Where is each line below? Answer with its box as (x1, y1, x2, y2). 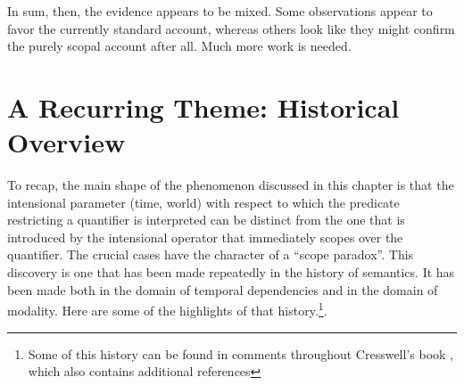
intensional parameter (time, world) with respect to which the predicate (7, 192, 400, 211)
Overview (7, 124, 126, 160)
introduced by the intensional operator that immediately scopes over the (7, 227, 403, 246)
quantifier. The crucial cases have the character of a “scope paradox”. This (7, 245, 414, 264)
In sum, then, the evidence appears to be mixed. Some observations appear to (7, 2, 433, 20)
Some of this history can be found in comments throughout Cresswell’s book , (28, 344, 454, 363)
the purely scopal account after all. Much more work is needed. (7, 37, 352, 55)
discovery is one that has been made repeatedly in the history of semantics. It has (7, 263, 455, 282)
